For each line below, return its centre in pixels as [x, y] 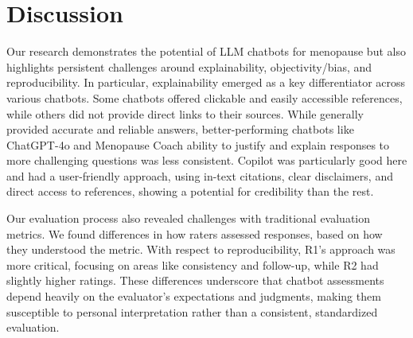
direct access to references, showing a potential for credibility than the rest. [190, 191]
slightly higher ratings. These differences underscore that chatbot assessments [195, 280]
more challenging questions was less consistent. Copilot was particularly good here [207, 160]
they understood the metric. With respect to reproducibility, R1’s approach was [201, 249]
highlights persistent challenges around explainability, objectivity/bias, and [189, 66]
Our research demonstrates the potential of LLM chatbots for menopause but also [206, 51]
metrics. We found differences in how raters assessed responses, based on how [195, 233]
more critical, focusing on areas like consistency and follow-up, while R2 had [193, 264]
